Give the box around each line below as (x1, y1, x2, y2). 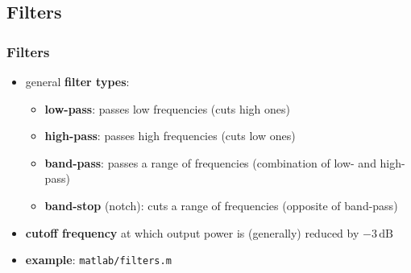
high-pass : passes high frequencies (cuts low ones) (44, 127, 296, 144)
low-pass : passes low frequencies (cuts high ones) (44, 100, 291, 117)
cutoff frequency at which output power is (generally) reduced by (25, 224, 359, 241)
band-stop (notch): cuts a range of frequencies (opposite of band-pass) (44, 196, 398, 213)
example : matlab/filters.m (25, 251, 172, 268)
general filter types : (25, 73, 130, 89)
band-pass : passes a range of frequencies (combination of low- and (44, 154, 376, 171)
